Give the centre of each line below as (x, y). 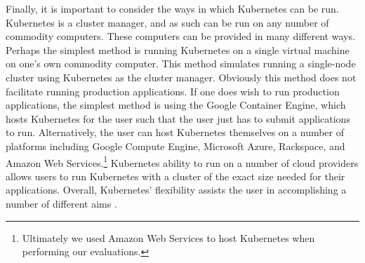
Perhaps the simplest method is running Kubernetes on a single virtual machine (178, 49)
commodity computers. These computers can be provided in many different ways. (180, 36)
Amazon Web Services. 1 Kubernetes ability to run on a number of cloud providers (182, 161)
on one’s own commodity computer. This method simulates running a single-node (181, 63)
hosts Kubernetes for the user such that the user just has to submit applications (178, 118)
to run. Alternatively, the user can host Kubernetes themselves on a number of (175, 132)
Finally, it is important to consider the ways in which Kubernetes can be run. (172, 8)
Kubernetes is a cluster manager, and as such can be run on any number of (167, 22)
